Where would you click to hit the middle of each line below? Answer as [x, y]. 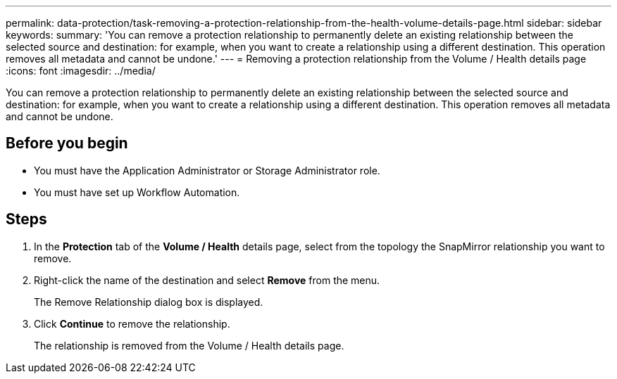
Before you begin [67, 143]
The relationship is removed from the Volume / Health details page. [189, 345]
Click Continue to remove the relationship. [132, 323]
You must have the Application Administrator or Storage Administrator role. [207, 170]
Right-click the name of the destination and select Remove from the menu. [207, 280]
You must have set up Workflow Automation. [137, 192]
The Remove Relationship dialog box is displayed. [149, 302]
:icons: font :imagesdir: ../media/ [81, 71]
